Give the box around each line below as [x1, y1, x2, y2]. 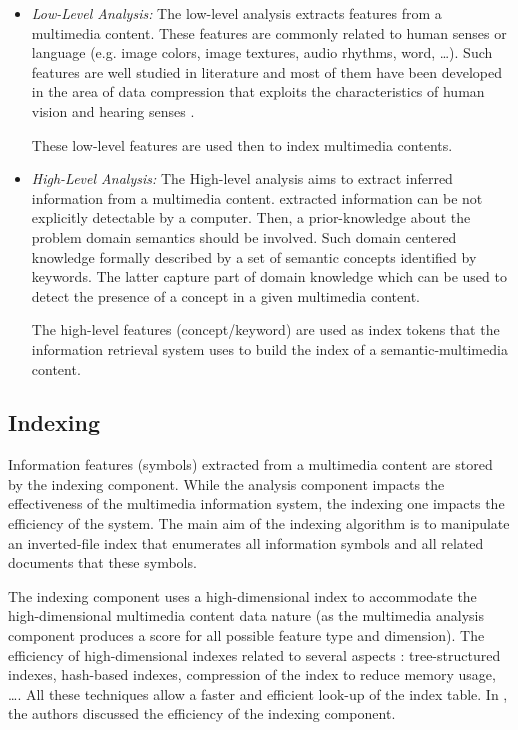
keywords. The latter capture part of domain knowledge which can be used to [31, 266, 507, 287]
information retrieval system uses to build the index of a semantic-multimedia [31, 338, 508, 359]
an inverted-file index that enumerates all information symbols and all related [8, 532, 484, 553]
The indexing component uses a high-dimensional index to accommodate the [8, 585, 477, 606]
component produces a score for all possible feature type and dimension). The [8, 625, 485, 646]
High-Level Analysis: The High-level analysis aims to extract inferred [31, 168, 453, 189]
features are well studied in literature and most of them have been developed [31, 61, 502, 82]
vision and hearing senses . [31, 100, 195, 121]
